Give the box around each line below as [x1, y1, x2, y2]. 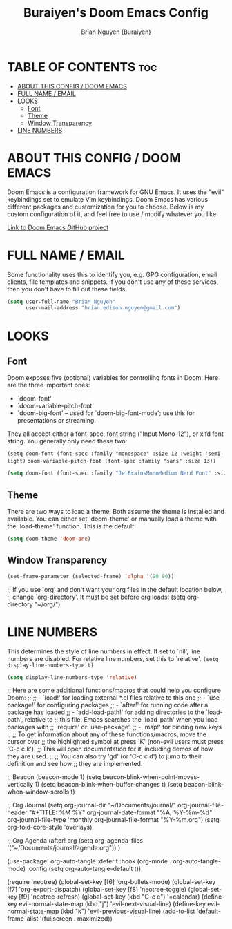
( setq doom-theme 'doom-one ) [7, 535, 91, 542]
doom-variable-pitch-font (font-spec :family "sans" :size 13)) [27, 458, 216, 465]
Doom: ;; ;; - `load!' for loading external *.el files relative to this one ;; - [7, 693, 206, 702]
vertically [7, 780, 33, 789]
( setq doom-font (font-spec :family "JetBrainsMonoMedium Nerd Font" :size [7, 470, 230, 477]
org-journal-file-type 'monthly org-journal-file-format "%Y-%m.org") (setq [7, 816, 220, 824]
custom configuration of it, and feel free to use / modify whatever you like [7, 209, 217, 218]
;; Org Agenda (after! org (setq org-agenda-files [7, 836, 144, 845]
